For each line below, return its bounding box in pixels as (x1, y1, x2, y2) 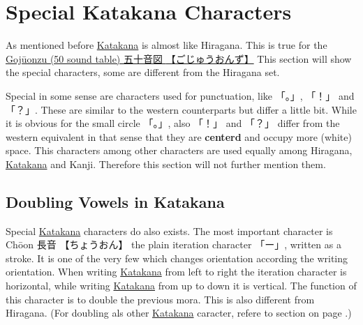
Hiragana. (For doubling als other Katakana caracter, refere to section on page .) (6, 305, 352, 320)
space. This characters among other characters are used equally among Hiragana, (6, 143, 353, 158)
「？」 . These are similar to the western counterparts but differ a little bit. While (6, 102, 357, 116)
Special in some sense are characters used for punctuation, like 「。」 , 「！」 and (6, 88, 355, 103)
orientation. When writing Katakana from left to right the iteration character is (6, 264, 347, 279)
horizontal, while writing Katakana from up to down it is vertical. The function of (6, 278, 357, 293)
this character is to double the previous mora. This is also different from (6, 292, 315, 306)
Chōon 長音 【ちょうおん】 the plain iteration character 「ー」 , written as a (6, 237, 341, 252)
